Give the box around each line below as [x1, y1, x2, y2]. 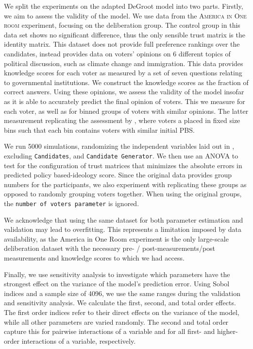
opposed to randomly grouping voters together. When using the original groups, [4, 189, 242, 199]
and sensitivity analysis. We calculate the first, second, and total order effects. [4, 297, 236, 308]
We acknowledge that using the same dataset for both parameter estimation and [4, 214, 243, 225]
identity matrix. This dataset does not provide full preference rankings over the [4, 39, 240, 49]
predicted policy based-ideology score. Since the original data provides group [4, 170, 232, 180]
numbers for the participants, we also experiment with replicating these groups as [4, 179, 247, 189]
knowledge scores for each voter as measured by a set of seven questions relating [4, 68, 242, 78]
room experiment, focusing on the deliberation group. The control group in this [4, 20, 240, 30]
